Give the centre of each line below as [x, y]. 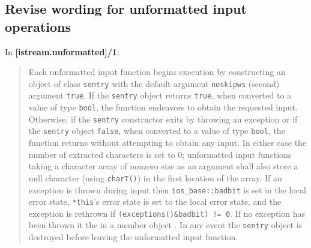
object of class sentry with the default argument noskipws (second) [154, 83]
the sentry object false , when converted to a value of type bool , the [157, 131]
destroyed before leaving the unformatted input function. [133, 237]
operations [38, 26]
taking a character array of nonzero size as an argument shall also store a [163, 166]
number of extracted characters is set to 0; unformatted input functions [160, 154]
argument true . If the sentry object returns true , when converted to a [160, 95]
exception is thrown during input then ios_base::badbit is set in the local [167, 189]
